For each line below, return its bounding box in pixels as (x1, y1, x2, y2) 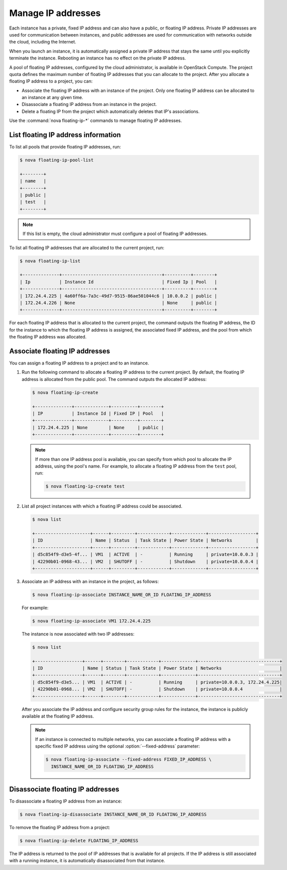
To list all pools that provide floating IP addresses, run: (9, 144, 121, 150)
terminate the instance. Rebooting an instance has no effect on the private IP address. (9, 55, 186, 61)
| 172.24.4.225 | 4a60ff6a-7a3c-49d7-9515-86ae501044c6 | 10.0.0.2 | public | (19, 293, 217, 298)
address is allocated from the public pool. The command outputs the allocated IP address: (21, 376, 207, 382)
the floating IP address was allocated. (9, 334, 87, 340)
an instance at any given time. (21, 94, 83, 100)
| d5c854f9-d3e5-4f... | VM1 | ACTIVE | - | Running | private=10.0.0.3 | (32, 551, 259, 557)
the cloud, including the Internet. (9, 39, 76, 45)
